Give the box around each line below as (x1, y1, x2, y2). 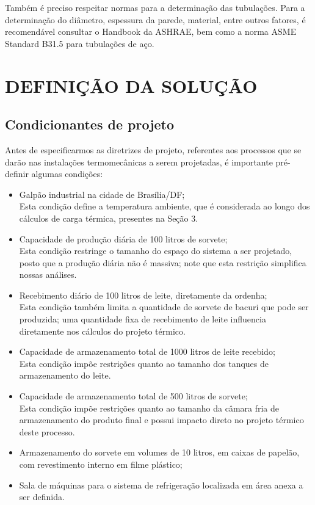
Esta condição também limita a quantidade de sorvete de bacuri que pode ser (19, 300, 309, 313)
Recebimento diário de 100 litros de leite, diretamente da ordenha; (19, 288, 267, 301)
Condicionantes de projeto (5, 115, 175, 134)
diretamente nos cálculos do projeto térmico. (19, 324, 186, 337)
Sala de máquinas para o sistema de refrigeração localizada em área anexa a (19, 478, 303, 491)
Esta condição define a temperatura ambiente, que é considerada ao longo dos (19, 200, 310, 213)
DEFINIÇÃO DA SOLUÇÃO (5, 73, 258, 98)
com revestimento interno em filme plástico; (19, 458, 183, 471)
